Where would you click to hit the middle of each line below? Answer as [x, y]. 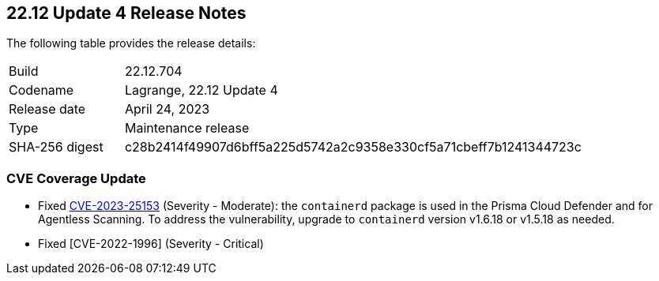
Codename [41, 90]
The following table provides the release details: [131, 43]
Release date [47, 109]
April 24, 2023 [167, 109]
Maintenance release [187, 128]
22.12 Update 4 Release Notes [126, 13]
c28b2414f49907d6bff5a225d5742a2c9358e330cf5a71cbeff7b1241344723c [353, 147]
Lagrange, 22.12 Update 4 [201, 90]
